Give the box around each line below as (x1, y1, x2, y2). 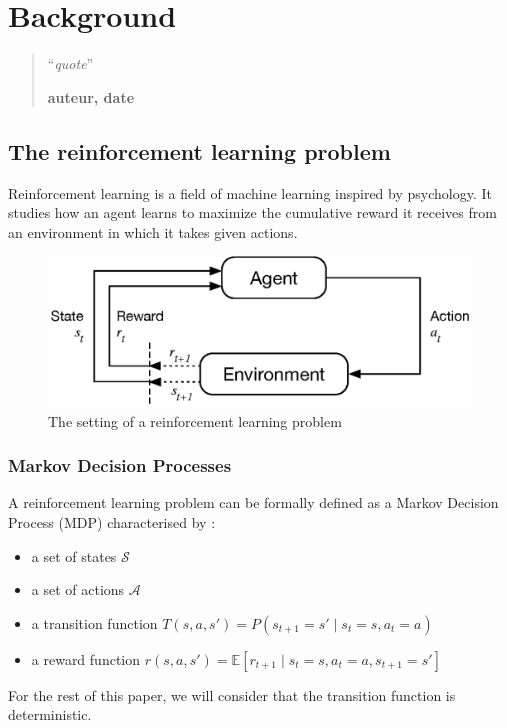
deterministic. (8, 704, 92, 725)
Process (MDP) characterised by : (8, 512, 216, 533)
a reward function (31, 648, 141, 669)
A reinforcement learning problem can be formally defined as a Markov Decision (8, 492, 499, 513)
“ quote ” (47, 53, 94, 74)
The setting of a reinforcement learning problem (48, 410, 342, 431)
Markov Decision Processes (8, 453, 232, 478)
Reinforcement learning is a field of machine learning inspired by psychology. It (8, 182, 492, 203)
